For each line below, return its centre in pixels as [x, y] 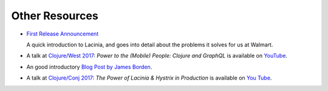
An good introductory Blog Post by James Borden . [89, 67]
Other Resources [55, 16]
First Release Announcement [63, 34]
